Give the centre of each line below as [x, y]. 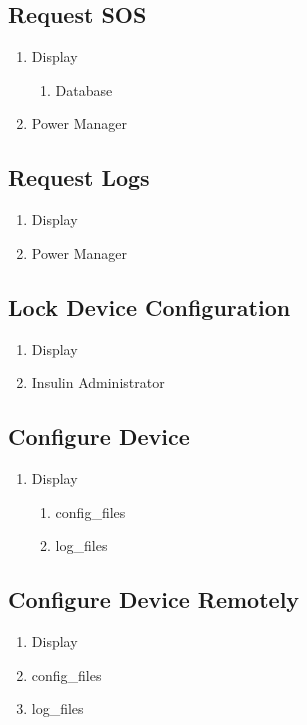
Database [84, 89]
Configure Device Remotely [154, 599]
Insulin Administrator [98, 382]
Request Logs [79, 177]
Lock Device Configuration [149, 306]
